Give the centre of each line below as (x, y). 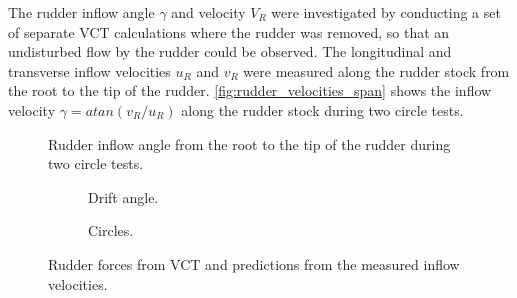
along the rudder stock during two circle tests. (322, 109)
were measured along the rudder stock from (376, 70)
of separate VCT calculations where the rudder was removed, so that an (229, 31)
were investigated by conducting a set (386, 12)
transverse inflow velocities (89, 70)
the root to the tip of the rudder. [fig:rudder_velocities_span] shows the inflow (250, 90)
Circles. (111, 230)
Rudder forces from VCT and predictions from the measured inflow (254, 263)
